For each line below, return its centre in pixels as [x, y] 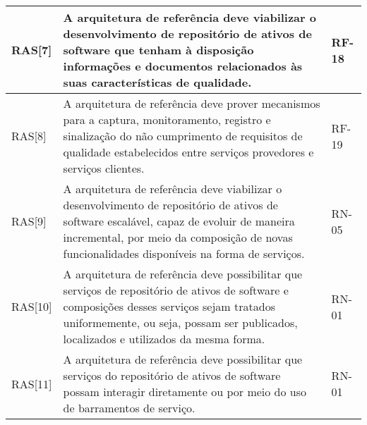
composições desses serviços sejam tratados [169, 306]
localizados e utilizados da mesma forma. [164, 339]
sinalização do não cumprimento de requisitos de [183, 136]
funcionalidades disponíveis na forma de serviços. [184, 253]
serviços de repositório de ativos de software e [176, 290]
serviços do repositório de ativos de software [172, 375]
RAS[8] [29, 136]
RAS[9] [29, 221]
